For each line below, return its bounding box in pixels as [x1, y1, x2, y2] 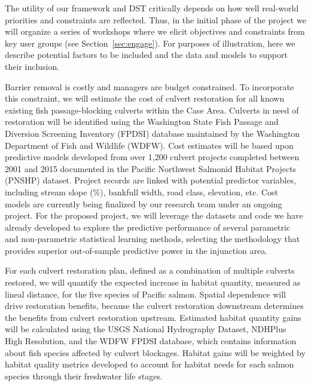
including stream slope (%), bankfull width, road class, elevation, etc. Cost [5, 185, 279, 198]
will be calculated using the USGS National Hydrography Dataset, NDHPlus [5, 323, 286, 335]
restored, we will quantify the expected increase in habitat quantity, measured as [5, 276, 301, 289]
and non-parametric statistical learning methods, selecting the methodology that [5, 232, 300, 245]
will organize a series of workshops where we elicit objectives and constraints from [5, 25, 305, 38]
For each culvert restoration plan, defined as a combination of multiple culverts [5, 264, 295, 277]
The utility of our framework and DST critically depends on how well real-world [5, 2, 299, 14]
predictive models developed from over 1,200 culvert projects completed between [5, 151, 300, 163]
